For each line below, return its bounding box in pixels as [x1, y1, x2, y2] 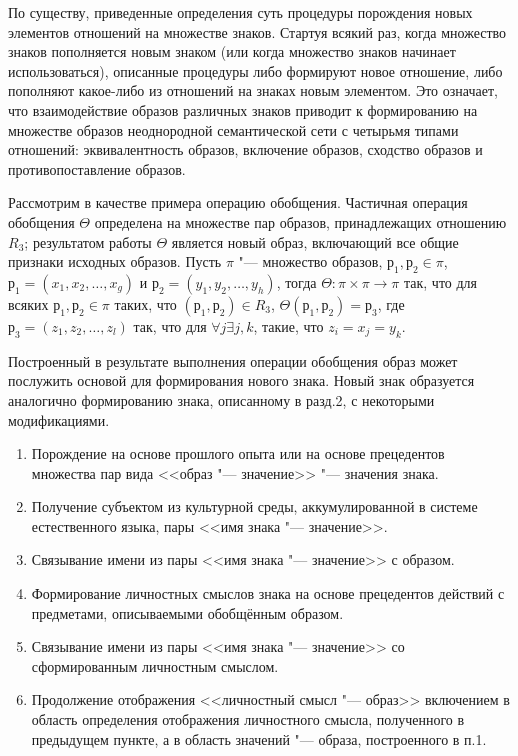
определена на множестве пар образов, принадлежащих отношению [94, 211, 507, 232]
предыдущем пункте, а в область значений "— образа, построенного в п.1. [31, 728, 487, 749]
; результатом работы [24, 231, 152, 252]
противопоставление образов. [8, 158, 186, 179]
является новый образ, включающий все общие [171, 231, 459, 252]
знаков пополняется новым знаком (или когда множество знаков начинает [8, 41, 456, 62]
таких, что [114, 293, 177, 314]
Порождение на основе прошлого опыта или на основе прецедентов [31, 443, 445, 464]
